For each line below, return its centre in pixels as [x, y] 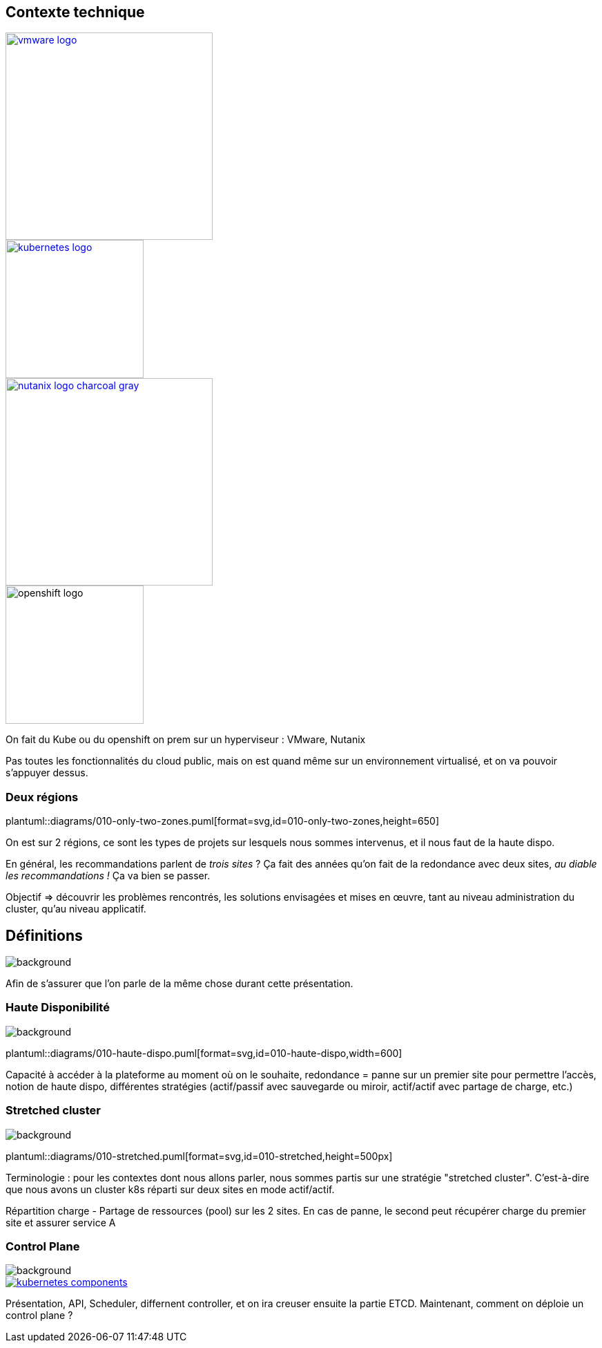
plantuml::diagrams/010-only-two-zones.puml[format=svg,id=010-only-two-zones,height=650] [222, 821]
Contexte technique [75, 12]
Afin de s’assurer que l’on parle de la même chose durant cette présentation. [179, 984]
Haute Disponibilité [58, 1008]
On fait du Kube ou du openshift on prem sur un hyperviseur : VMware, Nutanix [186, 740]
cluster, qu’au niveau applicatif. [76, 909]
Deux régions [42, 797]
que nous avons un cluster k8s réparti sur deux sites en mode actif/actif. [170, 1189]
